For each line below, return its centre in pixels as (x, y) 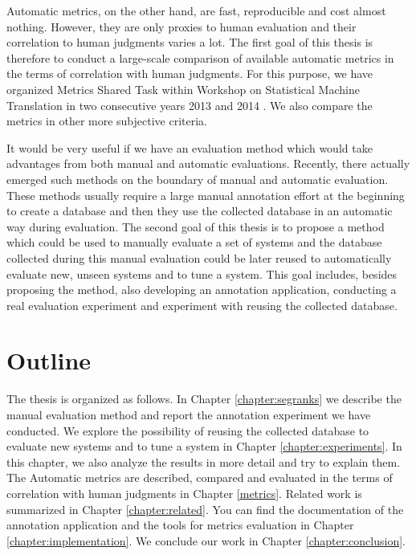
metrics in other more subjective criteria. (107, 121)
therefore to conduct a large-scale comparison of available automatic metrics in (200, 57)
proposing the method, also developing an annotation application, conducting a (202, 290)
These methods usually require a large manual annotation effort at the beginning (206, 195)
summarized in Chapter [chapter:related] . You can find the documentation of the (205, 509)
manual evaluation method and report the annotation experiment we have (189, 414)
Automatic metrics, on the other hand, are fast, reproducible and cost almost (196, 10)
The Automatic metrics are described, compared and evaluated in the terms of (200, 477)
